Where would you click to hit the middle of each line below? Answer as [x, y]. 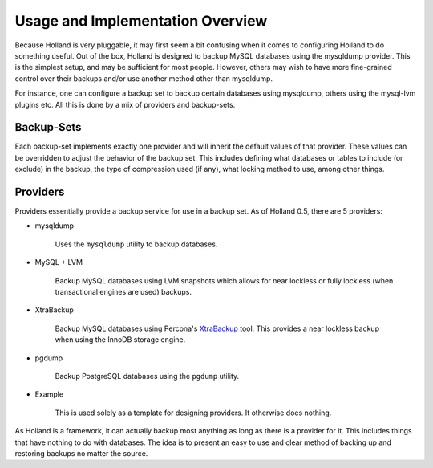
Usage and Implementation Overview [141, 21]
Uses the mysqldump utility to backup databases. [136, 244]
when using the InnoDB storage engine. [120, 340]
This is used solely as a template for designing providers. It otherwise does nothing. [193, 413]
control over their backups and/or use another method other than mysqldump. [144, 78]
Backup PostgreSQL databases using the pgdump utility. [147, 376]
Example [49, 394]
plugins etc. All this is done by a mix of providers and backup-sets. [125, 104]
